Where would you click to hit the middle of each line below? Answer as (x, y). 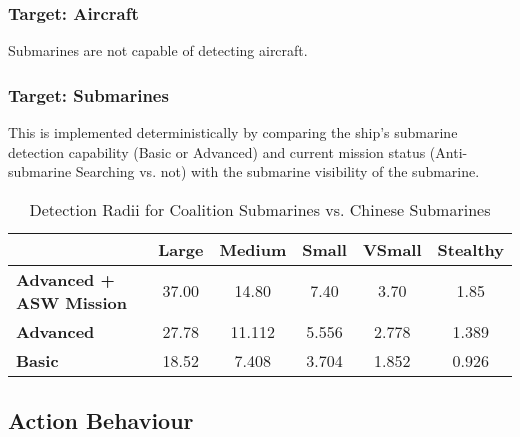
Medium (253, 249)
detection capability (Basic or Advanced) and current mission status (217, 151)
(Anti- (448, 151)
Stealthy (470, 249)
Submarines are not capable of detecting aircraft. (158, 50)
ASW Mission (71, 302)
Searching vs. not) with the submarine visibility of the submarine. (277, 171)
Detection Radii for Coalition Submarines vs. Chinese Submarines (260, 209)
